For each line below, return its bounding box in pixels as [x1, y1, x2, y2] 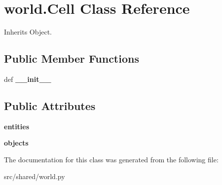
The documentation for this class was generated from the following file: [4, 154, 219, 164]
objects [4, 138, 29, 148]
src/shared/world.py [4, 171, 65, 181]
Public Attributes [4, 98, 96, 113]
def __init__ [4, 74, 51, 84]
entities [4, 121, 30, 131]
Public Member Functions [4, 51, 139, 66]
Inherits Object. [4, 27, 52, 37]
